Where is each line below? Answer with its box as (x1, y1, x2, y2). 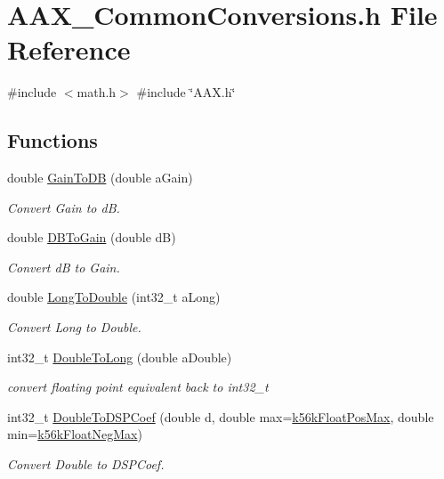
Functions (7, 126, 98, 154)
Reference (7, 31, 131, 68)
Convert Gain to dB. (7, 198, 120, 216)
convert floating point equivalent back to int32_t (7, 378, 269, 396)
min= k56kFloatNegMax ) (7, 425, 142, 443)
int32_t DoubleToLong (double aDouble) (7, 347, 232, 366)
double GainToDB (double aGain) (7, 168, 193, 187)
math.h (77, 83, 117, 101)
